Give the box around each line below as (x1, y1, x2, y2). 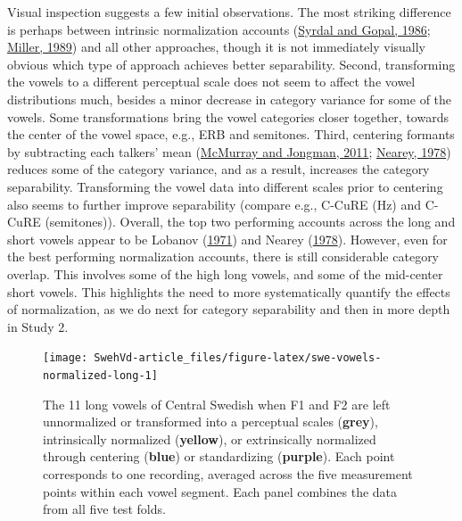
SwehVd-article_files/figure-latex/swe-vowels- (94, 351, 382, 365)
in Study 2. (7, 317, 69, 335)
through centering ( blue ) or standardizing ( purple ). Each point (43, 447, 395, 466)
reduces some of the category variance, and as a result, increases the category (7, 160, 430, 178)
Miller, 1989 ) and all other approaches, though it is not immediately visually (7, 37, 426, 56)
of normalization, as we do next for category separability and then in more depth (7, 300, 450, 318)
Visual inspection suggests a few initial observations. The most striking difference (7, 3, 451, 21)
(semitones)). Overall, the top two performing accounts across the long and (45, 212, 456, 231)
